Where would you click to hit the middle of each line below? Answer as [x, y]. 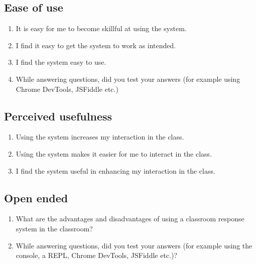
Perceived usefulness [58, 116]
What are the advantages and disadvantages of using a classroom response [130, 219]
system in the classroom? [54, 228]
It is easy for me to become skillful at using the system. [101, 28]
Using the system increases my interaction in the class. [100, 137]
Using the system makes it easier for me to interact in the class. [114, 153]
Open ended [36, 197]
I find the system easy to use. [61, 62]
